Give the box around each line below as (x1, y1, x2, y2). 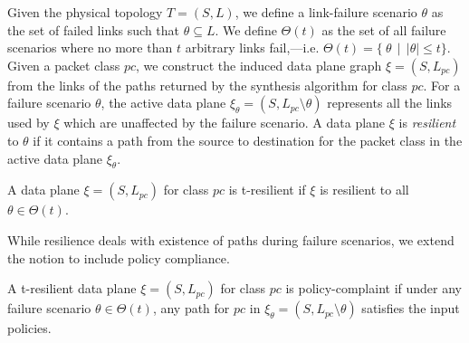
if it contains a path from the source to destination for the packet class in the (33, 130, 463, 149)
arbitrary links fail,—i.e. (185, 38, 320, 57)
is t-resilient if (228, 180, 306, 199)
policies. (7, 319, 52, 338)
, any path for (152, 299, 230, 318)
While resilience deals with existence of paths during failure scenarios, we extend (7, 230, 455, 249)
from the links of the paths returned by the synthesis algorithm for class (7, 75, 407, 94)
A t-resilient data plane (7, 279, 137, 298)
